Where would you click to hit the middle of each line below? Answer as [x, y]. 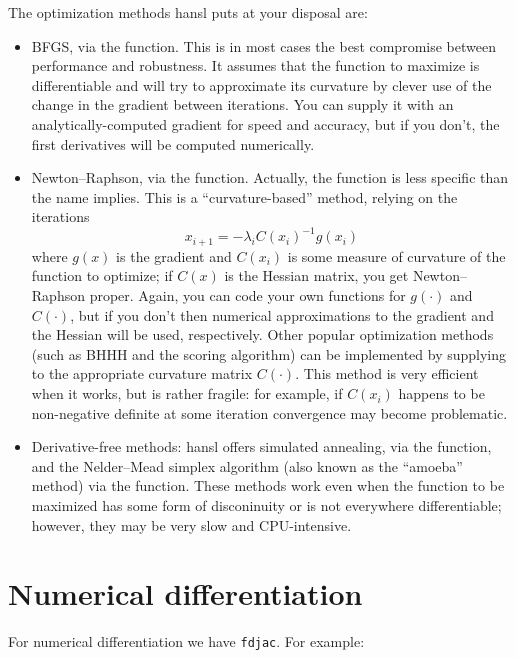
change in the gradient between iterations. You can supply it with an [242, 104]
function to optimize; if [102, 275]
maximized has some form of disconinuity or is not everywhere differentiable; [266, 505]
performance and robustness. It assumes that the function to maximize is [255, 65]
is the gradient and [174, 255]
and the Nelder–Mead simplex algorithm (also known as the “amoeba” [247, 465]
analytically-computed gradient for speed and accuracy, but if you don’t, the [265, 123]
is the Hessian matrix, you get [316, 275]
